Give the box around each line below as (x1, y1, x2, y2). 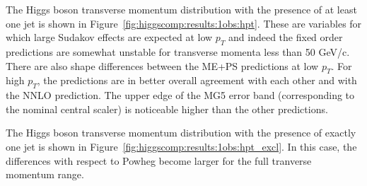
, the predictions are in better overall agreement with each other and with (37, 73, 357, 88)
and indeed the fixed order (228, 30, 343, 45)
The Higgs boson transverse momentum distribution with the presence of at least (6, 2, 357, 16)
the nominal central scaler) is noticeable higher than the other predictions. (6, 101, 328, 116)
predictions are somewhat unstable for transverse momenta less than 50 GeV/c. (6, 44, 350, 59)
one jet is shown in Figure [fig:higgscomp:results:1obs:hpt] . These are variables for (6, 16, 362, 30)
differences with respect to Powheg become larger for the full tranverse (6, 153, 312, 168)
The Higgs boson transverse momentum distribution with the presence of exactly (6, 125, 356, 140)
